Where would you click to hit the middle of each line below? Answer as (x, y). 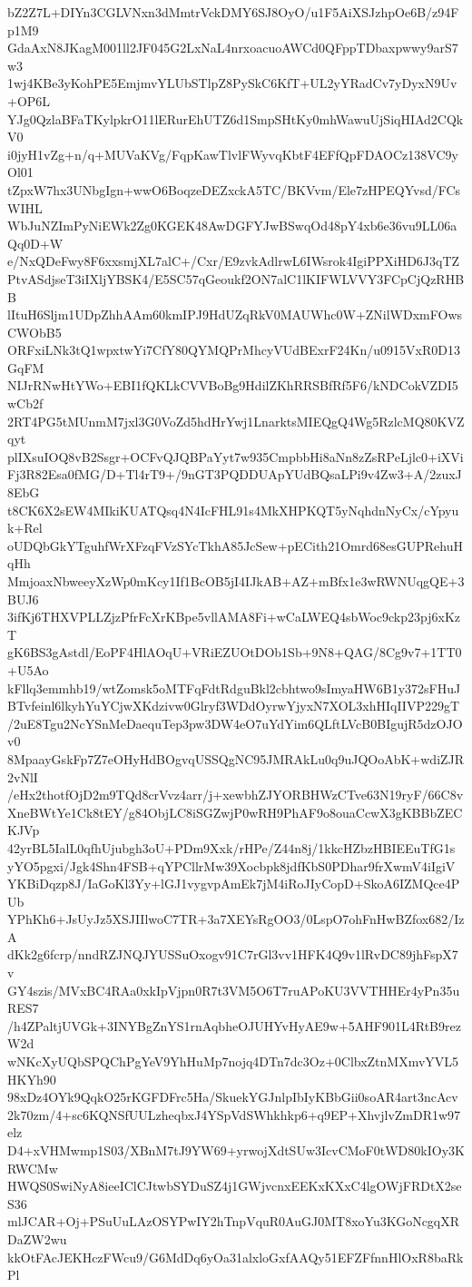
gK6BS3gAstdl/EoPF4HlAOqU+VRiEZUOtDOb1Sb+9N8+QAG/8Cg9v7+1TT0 (235, 652)
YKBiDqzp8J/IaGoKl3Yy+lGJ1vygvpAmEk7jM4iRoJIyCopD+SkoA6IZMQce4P (234, 884)
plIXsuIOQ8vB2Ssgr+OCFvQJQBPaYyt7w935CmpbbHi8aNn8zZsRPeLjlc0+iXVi (236, 456)
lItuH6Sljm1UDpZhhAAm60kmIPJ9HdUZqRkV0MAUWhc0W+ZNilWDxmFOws (235, 314)
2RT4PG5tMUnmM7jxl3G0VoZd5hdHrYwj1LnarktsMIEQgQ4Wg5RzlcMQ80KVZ (236, 421)
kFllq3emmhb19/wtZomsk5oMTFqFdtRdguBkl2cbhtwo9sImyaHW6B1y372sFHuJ (234, 688)
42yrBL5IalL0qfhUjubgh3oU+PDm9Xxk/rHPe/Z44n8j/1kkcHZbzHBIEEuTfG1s (231, 847)
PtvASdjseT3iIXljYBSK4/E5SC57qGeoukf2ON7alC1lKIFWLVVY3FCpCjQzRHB (236, 278)
